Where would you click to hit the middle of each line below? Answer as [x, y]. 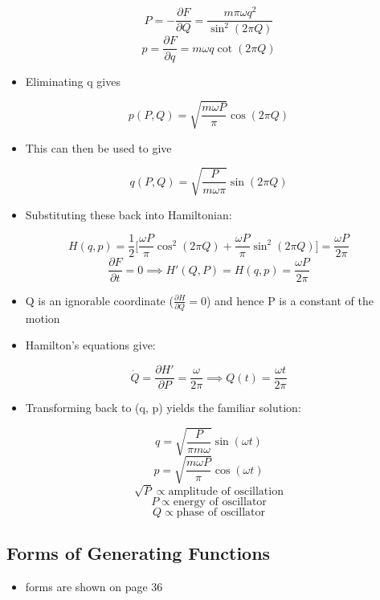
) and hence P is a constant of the [290, 300]
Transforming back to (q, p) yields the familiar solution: [163, 408]
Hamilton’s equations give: [90, 345]
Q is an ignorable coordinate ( [99, 300]
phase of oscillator [221, 512]
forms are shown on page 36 [94, 587]
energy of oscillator [220, 502]
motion [43, 318]
